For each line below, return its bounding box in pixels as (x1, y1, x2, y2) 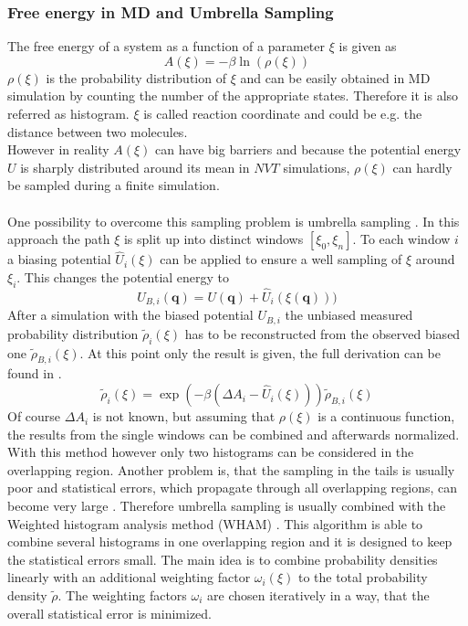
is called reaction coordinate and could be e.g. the (143, 104, 422, 122)
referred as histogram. (7, 104, 130, 122)
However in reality (7, 140, 109, 159)
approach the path (7, 229, 110, 249)
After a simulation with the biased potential (7, 305, 254, 324)
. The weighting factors (57, 586, 187, 605)
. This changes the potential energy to (16, 267, 230, 286)
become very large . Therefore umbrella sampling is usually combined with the (7, 496, 446, 515)
